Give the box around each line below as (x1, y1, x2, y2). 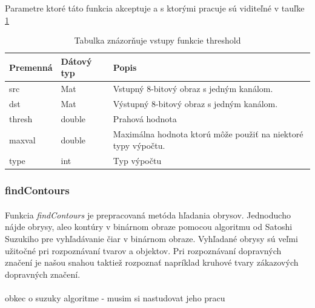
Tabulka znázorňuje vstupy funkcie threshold (74, 34, 241, 47)
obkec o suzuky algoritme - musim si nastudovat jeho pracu (5, 291, 225, 304)
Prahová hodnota (113, 112, 177, 125)
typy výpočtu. (113, 139, 165, 152)
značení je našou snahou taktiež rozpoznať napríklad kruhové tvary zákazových (5, 256, 299, 269)
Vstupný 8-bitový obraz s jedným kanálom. (113, 82, 273, 95)
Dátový (61, 54, 92, 67)
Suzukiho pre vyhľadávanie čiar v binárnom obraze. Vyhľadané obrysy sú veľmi (5, 232, 298, 244)
